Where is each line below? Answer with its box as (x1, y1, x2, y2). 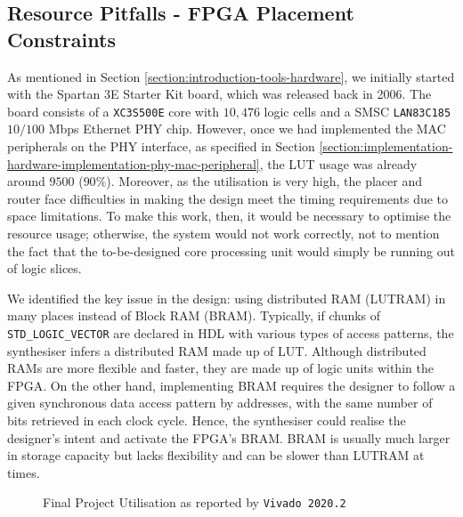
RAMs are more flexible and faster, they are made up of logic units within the (7, 359, 434, 377)
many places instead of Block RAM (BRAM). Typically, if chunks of (7, 306, 381, 325)
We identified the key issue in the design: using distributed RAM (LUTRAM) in (7, 288, 446, 307)
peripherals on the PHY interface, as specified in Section (7, 137, 315, 156)
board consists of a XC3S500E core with (7, 101, 220, 120)
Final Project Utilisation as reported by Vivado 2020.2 (43, 493, 346, 512)
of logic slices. (7, 259, 82, 278)
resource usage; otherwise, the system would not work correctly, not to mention (7, 224, 440, 242)
